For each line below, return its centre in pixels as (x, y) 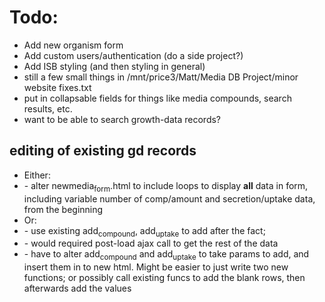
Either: (37, 175)
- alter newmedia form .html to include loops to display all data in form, (166, 186)
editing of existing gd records (103, 151)
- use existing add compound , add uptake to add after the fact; (144, 231)
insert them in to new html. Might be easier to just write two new (156, 267)
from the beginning (63, 209)
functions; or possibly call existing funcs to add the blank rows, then (164, 278)
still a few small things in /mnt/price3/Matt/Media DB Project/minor (161, 77)
